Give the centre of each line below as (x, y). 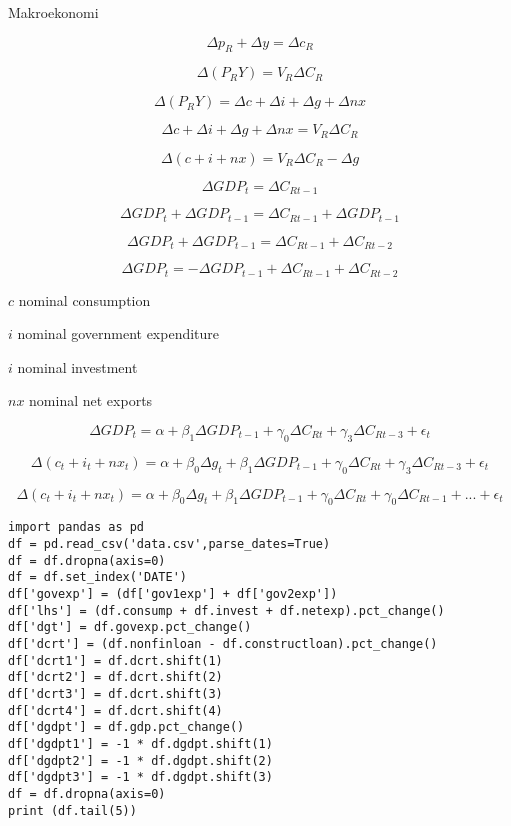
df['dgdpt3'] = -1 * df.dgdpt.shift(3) (140, 777)
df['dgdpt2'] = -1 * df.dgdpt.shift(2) (140, 760)
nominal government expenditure (118, 333)
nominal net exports (91, 400)
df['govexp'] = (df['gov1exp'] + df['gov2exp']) (173, 594)
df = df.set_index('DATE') (97, 577)
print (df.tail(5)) (72, 810)
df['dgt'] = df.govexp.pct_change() (130, 627)
